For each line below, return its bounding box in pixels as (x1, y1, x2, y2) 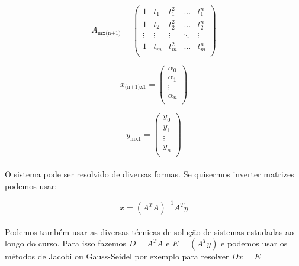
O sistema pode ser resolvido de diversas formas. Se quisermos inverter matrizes (5, 168, 294, 180)
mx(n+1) (97, 30, 121, 36)
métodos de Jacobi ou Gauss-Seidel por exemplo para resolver (5, 250, 229, 262)
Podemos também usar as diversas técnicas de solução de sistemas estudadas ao (5, 225, 294, 238)
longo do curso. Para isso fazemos (5, 237, 127, 249)
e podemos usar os (221, 237, 288, 249)
